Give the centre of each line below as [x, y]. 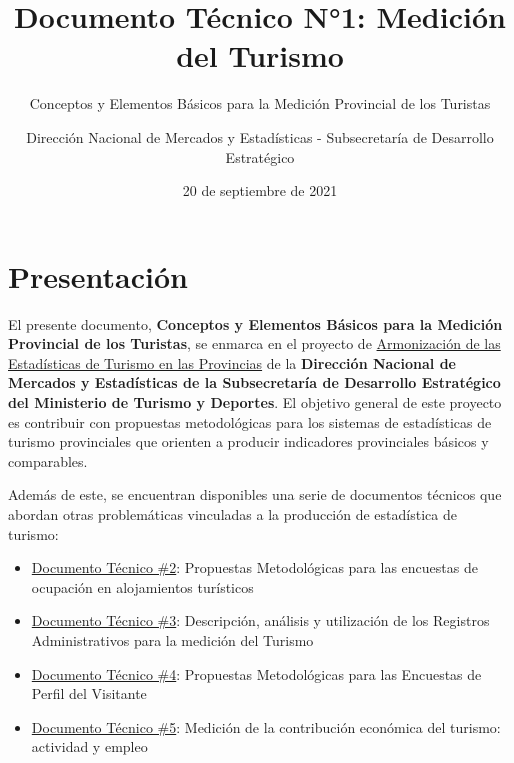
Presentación [98, 275]
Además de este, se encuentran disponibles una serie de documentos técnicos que [255, 494]
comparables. [48, 460]
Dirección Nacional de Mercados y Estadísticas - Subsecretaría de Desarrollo [260, 136]
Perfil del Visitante [89, 693]
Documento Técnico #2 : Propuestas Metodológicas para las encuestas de [254, 567]
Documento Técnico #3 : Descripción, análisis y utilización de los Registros [260, 620]
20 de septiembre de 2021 [260, 190]
